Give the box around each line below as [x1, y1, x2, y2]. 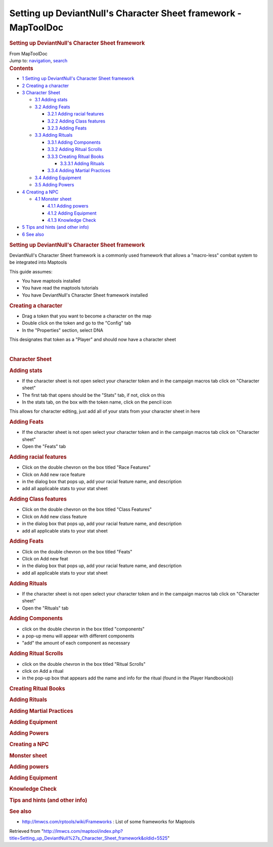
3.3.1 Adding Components [47, 139, 101, 145]
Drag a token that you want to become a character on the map [22, 313, 152, 319]
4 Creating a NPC [22, 189, 59, 195]
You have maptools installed [22, 278, 81, 284]
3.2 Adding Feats [34, 104, 70, 110]
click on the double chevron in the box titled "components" [22, 626, 145, 632]
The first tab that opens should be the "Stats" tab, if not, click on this [22, 392, 165, 398]
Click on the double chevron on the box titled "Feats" [22, 548, 132, 554]
